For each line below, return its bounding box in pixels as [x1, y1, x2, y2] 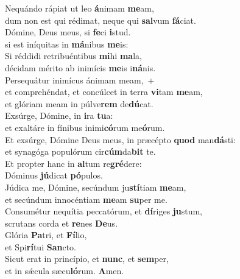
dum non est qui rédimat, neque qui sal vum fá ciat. [5, 13, 196, 26]
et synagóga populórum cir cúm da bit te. [5, 145, 156, 158]
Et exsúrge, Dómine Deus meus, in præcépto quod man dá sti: [5, 133, 236, 146]
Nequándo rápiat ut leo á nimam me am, [5, 2, 154, 14]
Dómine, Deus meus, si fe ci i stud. [5, 26, 131, 38]
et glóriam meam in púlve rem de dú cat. [5, 97, 154, 110]
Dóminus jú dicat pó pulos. [5, 169, 103, 182]
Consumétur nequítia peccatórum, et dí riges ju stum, [5, 205, 202, 217]
